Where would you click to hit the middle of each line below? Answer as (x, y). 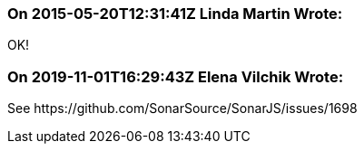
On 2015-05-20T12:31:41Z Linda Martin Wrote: (175, 14)
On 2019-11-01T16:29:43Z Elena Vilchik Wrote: (176, 76)
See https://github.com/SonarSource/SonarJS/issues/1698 (182, 109)
